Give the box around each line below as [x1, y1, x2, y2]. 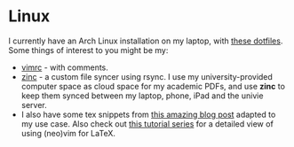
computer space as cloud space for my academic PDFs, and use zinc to [20, 81, 286, 91]
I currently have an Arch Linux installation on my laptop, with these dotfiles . [8, 35, 283, 46]
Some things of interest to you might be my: [8, 44, 169, 55]
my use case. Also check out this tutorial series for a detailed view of [20, 118, 274, 129]
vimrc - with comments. [20, 62, 108, 73]
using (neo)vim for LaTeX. [20, 128, 116, 138]
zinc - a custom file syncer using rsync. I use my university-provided [20, 71, 273, 81]
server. [20, 99, 48, 110]
